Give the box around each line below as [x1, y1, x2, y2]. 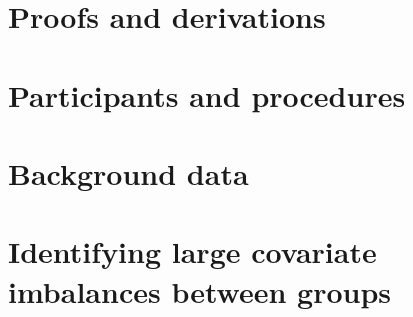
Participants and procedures [8, 74, 406, 115]
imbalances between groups [8, 270, 392, 311]
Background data [8, 152, 249, 193]
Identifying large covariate [8, 231, 377, 272]
